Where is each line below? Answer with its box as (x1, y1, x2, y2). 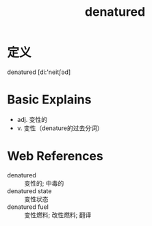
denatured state (7, 186, 52, 195)
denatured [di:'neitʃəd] (7, 68, 71, 76)
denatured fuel (7, 203, 49, 211)
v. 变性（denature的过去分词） (16, 124, 103, 132)
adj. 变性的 (16, 115, 48, 123)
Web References (7, 149, 104, 164)
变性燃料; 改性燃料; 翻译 (24, 210, 92, 219)
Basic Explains (7, 92, 92, 108)
